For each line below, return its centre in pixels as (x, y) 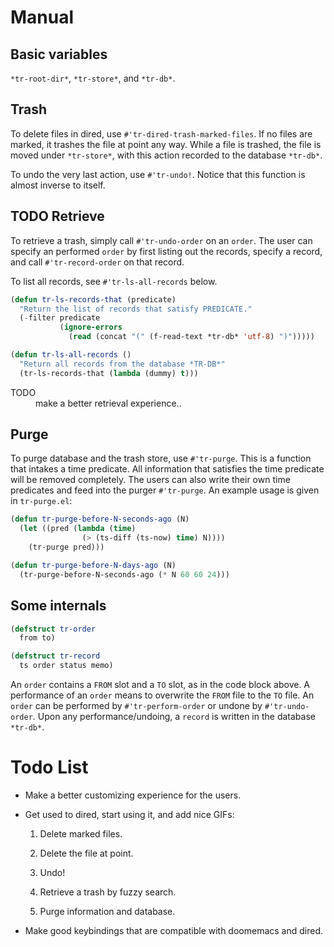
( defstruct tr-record (55, 656)
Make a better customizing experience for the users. (133, 795)
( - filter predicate (60, 318)
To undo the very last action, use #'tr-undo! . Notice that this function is (158, 174)
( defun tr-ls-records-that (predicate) (93, 299)
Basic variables (59, 54)
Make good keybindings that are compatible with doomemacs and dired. (174, 930)
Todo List (49, 767)
